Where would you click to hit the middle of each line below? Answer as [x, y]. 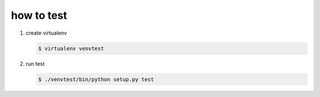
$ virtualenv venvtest [71, 48]
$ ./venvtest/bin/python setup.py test [96, 79]
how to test [39, 15]
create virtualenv [47, 33]
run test [35, 63]
